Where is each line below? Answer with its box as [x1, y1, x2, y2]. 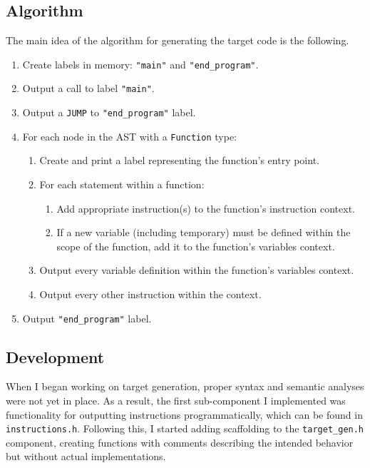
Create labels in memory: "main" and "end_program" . [22, 56, 259, 71]
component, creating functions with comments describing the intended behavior [6, 434, 354, 449]
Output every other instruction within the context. [39, 286, 262, 301]
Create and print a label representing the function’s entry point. [39, 153, 319, 168]
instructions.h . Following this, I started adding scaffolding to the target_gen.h [6, 421, 364, 436]
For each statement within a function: [39, 177, 205, 192]
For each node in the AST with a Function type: [22, 128, 237, 143]
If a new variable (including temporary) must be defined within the [56, 225, 351, 240]
